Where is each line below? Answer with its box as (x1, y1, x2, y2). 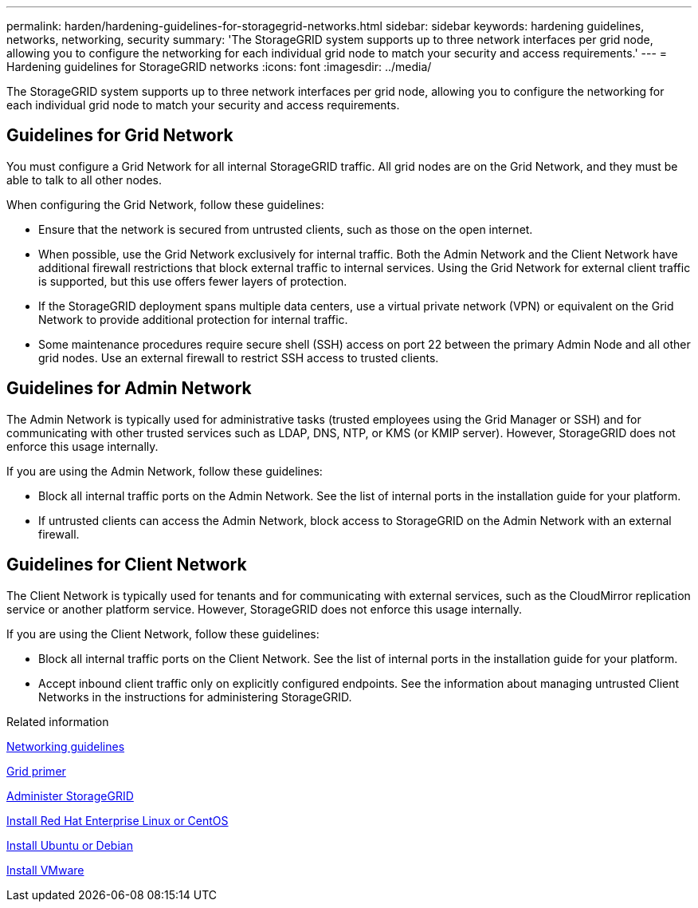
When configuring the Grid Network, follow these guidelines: (6, 197, 324, 211)
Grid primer (6, 764, 66, 778)
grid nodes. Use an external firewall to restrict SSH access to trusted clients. (38, 350, 439, 365)
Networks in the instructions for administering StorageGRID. (38, 689, 352, 704)
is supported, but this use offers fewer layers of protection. (38, 274, 347, 288)
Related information (6, 714, 109, 728)
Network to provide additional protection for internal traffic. (38, 312, 348, 326)
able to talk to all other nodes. (6, 172, 163, 187)
